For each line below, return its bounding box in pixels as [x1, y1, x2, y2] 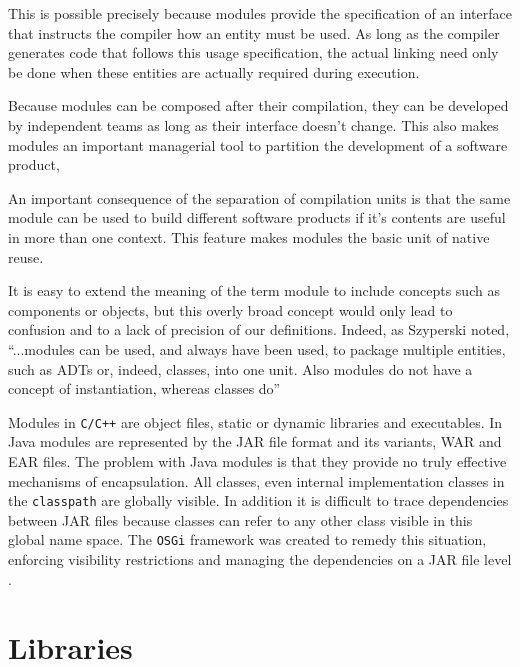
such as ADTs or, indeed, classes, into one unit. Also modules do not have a [8, 358, 473, 379]
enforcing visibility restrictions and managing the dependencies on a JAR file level [8, 549, 512, 570]
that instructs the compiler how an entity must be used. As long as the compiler [8, 22, 500, 43]
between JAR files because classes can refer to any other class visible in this [8, 509, 473, 530]
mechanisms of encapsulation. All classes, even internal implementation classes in [8, 470, 505, 491]
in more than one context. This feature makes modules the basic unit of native [8, 226, 490, 247]
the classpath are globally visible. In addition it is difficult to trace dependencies [8, 490, 509, 511]
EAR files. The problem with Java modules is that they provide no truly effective [8, 450, 507, 471]
